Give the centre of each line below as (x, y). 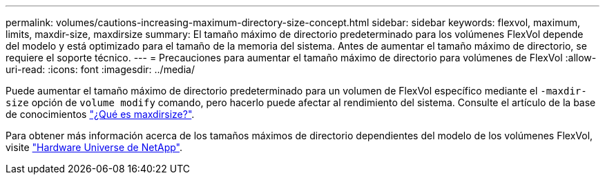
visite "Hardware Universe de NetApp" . (94, 147)
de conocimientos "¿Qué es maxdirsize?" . (100, 114)
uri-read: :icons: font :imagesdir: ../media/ (100, 69)
